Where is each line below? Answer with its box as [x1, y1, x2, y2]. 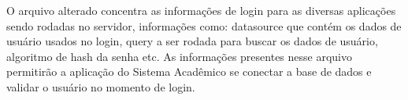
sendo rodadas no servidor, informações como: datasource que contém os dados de [6, 17, 402, 34]
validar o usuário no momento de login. [6, 78, 195, 95]
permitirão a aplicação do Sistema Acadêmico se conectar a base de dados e [6, 63, 372, 80]
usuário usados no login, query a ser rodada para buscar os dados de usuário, [6, 33, 378, 49]
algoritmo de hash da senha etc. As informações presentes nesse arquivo [6, 48, 352, 64]
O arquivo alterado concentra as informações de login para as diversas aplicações [6, 2, 396, 18]
